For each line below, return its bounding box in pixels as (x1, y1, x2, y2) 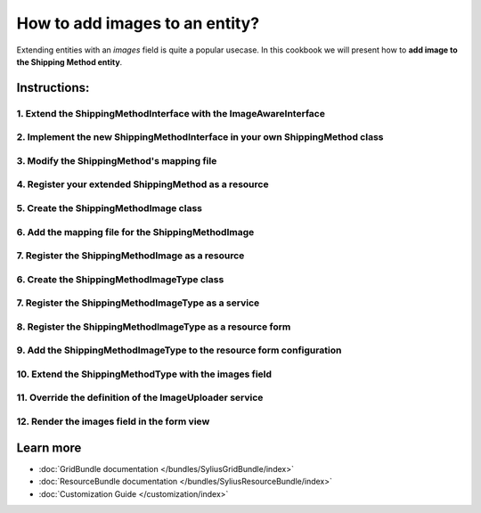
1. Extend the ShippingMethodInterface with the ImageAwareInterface (16, 107, 325, 119)
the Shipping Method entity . (16, 56, 123, 67)
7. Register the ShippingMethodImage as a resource (16, 249, 245, 262)
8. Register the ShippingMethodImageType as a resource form (16, 321, 291, 333)
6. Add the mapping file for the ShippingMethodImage (16, 225, 255, 238)
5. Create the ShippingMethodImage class (16, 201, 203, 214)
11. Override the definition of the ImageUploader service (16, 392, 264, 404)
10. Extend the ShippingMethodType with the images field (16, 368, 272, 380)
